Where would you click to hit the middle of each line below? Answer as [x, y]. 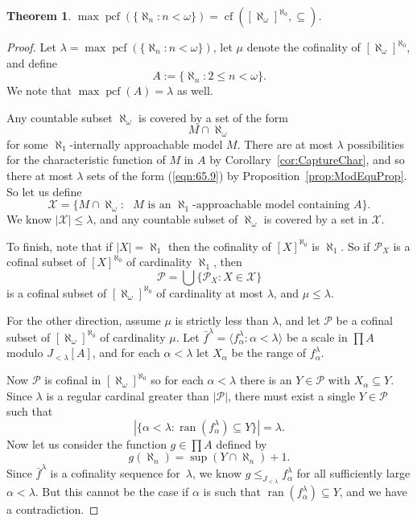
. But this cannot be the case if [112, 492]
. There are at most [285, 144]
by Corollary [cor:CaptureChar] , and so [307, 160]
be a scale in [317, 336]
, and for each [126, 353]
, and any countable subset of [165, 219]
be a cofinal [365, 320]
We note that [39, 90]
